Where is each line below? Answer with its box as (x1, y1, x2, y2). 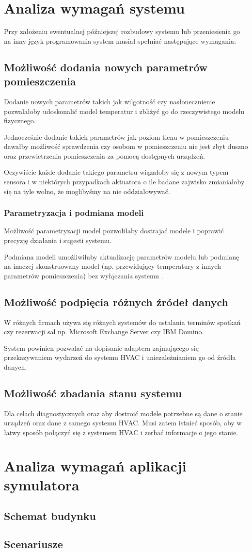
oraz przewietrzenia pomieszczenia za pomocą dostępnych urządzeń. (4, 150, 205, 161)
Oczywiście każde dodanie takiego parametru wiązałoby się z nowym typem (4, 167, 229, 177)
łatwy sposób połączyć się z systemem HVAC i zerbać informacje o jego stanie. (4, 427, 238, 437)
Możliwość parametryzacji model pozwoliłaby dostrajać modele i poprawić (4, 226, 224, 236)
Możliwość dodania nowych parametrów (4, 59, 208, 74)
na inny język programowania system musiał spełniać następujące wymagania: (4, 35, 236, 46)
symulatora (4, 474, 79, 494)
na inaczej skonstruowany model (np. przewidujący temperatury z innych (4, 261, 221, 271)
